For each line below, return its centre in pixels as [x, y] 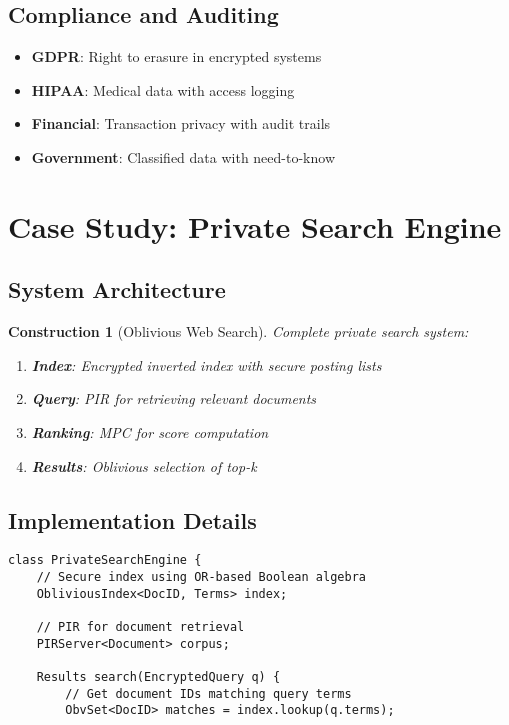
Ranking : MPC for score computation [150, 431]
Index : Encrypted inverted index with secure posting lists [206, 364]
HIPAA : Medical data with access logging [163, 89]
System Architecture [117, 289]
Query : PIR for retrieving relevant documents [174, 398]
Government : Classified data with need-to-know [183, 156]
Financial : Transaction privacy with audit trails [181, 123]
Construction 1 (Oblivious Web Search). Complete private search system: [238, 331]
